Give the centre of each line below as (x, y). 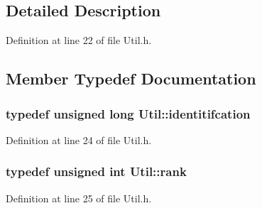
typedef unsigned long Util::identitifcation (128, 113)
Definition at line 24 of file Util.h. (79, 139)
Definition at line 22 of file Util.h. (79, 40)
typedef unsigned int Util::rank (96, 171)
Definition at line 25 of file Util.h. (79, 198)
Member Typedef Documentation (131, 78)
